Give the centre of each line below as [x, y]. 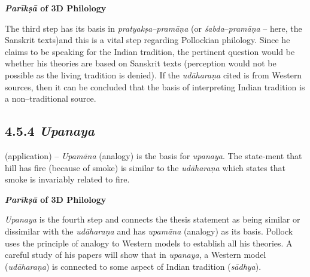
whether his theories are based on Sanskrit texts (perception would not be [141, 63]
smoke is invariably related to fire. [67, 179]
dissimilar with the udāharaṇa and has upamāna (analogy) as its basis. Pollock [149, 231]
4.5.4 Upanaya [50, 131]
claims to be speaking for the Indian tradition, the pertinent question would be [150, 51]
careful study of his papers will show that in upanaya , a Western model [136, 255]
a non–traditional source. [51, 98]
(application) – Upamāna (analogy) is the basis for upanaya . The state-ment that [154, 155]
